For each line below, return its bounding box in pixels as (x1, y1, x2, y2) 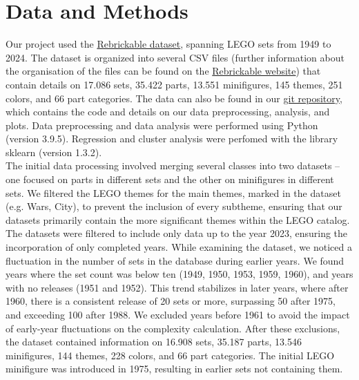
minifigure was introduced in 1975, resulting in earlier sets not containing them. (6, 361, 343, 376)
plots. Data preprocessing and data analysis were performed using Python (6, 117, 318, 132)
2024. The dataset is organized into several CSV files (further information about (6, 50, 345, 64)
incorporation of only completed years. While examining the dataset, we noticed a (6, 240, 352, 254)
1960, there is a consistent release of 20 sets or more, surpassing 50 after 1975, (6, 294, 336, 308)
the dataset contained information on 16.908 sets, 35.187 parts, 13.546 (6, 334, 302, 349)
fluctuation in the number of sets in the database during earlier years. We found (6, 253, 345, 267)
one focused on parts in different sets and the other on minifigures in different (6, 172, 334, 187)
